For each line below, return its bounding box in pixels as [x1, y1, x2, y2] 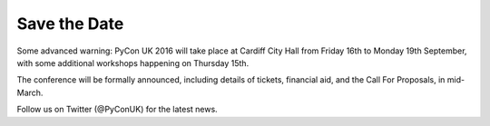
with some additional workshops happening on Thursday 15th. [16, 57, 250, 68]
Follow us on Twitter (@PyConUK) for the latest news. [16, 104, 218, 115]
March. [16, 87, 44, 98]
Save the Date [16, 14, 124, 34]
